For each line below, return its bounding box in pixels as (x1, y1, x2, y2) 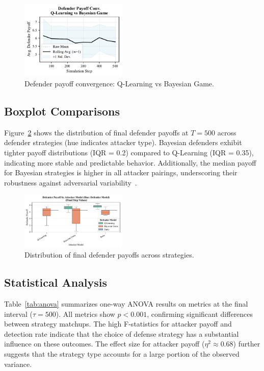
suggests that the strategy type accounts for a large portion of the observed (4, 348, 240, 359)
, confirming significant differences (147, 308, 253, 319)
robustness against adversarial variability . (4, 177, 137, 188)
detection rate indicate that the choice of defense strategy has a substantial (4, 328, 239, 339)
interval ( (4, 308, 33, 319)
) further (233, 338, 260, 349)
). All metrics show (56, 308, 115, 319)
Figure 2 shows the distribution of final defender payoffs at (4, 127, 189, 137)
